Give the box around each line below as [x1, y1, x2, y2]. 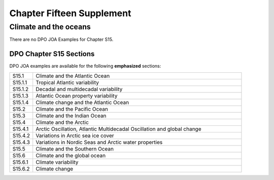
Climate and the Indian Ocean [36, 112, 107, 119]
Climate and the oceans [9, 22, 91, 31]
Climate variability [36, 158, 79, 165]
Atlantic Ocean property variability [36, 92, 118, 99]
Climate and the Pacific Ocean [36, 105, 109, 112]
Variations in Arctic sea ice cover [36, 132, 114, 139]
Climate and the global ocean [36, 152, 106, 159]
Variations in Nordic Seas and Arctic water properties [36, 139, 163, 146]
